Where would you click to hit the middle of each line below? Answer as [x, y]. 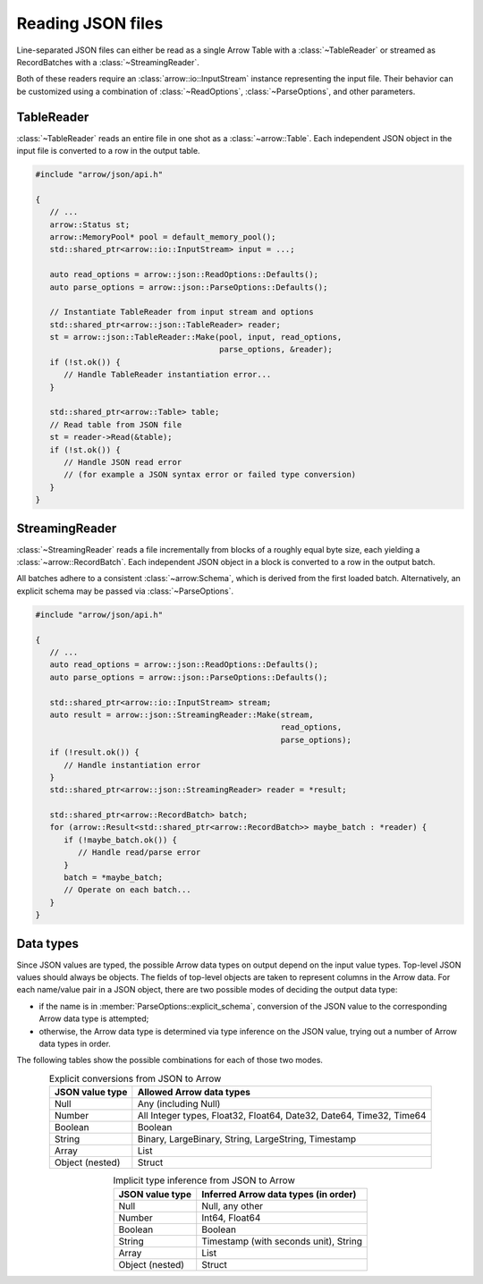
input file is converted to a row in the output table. [108, 151]
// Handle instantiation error [132, 765]
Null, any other [233, 1205]
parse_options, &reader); [276, 350]
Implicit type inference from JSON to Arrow [204, 1180]
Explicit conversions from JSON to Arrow [136, 1079]
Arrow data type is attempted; [94, 1018]
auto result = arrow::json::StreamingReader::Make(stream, [182, 714]
